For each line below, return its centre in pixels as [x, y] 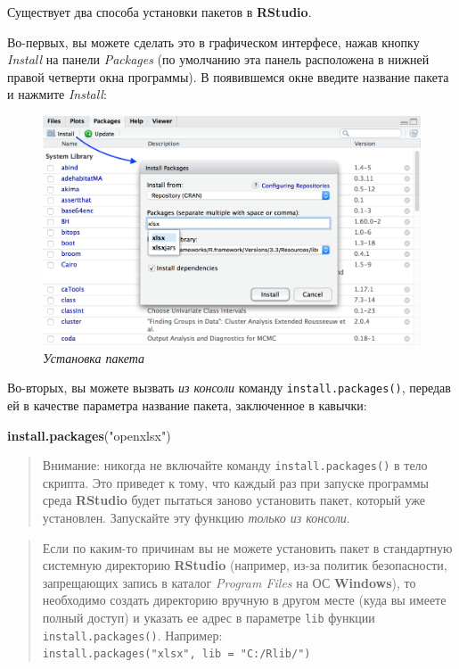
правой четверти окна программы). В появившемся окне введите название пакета [228, 76]
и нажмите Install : [57, 94]
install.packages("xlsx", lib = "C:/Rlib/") [176, 654]
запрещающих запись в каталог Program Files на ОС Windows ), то [229, 582]
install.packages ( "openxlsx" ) [89, 435]
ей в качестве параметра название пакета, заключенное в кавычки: [187, 405]
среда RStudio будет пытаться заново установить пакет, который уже [234, 500]
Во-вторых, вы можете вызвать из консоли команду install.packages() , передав [229, 388]
